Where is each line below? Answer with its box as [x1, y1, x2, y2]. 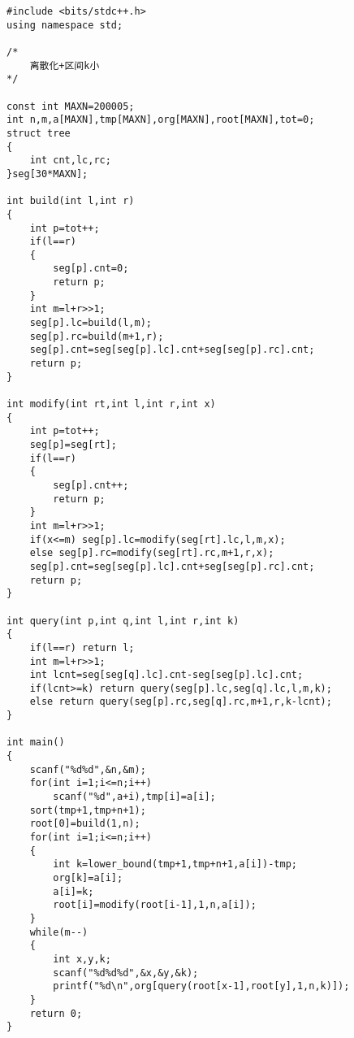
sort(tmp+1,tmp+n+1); [29, 804, 146, 816]
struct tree [6, 127, 71, 139]
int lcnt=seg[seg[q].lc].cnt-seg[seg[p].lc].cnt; [29, 669, 304, 681]
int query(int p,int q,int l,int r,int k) [6, 615, 240, 627]
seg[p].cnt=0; [53, 263, 129, 275]
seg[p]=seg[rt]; [29, 439, 118, 450]
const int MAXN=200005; [6, 100, 135, 112]
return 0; [29, 1007, 83, 1019]
